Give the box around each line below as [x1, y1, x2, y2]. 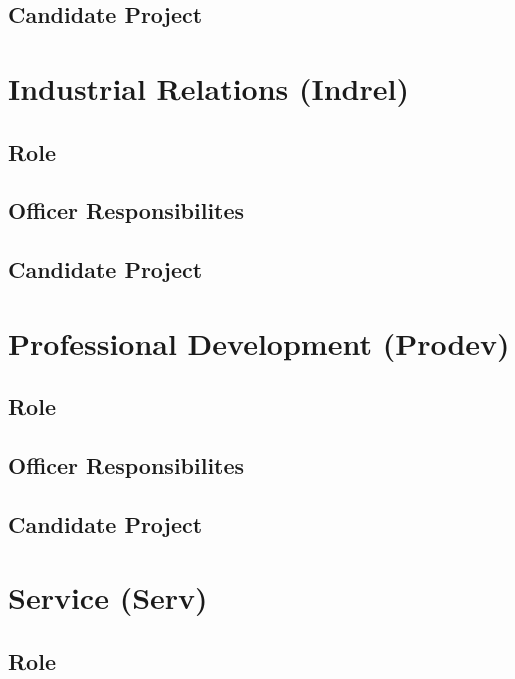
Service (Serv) [8, 577, 208, 618]
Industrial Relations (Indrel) [8, 67, 409, 108]
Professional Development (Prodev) [8, 322, 510, 363]
